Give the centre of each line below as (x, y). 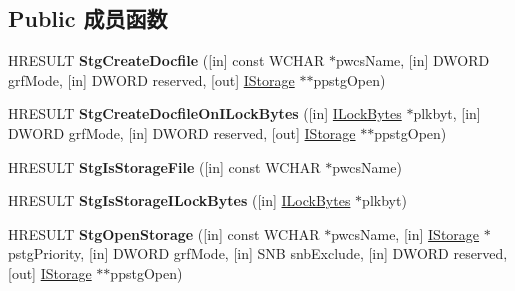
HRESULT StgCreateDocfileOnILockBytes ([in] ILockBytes (205, 113)
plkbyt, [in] (447, 113)
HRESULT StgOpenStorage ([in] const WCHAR (164, 233)
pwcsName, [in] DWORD (413, 60)
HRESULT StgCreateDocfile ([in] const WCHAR (166, 60)
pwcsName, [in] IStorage (405, 233)
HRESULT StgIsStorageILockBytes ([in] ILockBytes (179, 200)
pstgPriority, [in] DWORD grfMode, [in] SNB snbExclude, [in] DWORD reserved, (258, 253)
